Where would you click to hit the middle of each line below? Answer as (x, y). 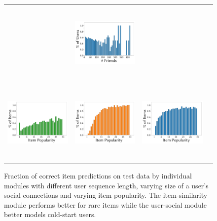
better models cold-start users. (50, 214)
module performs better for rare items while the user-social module (105, 204)
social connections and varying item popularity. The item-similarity (106, 195)
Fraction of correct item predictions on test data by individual (98, 176)
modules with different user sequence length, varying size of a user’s (106, 185)
